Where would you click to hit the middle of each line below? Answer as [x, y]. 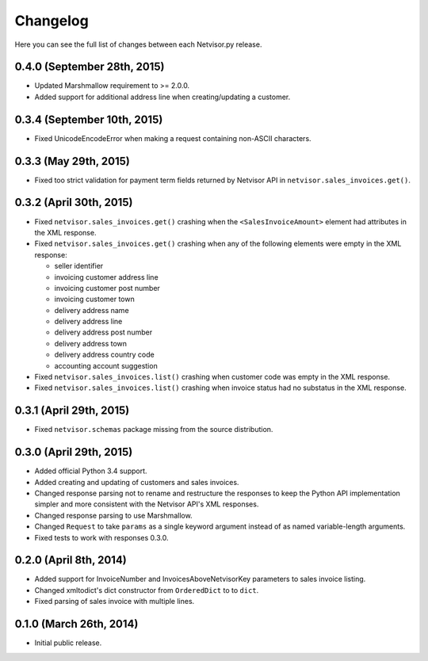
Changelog [52, 21]
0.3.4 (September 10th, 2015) [89, 119]
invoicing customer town [94, 299]
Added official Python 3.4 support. [91, 471]
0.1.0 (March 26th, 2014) [76, 624]
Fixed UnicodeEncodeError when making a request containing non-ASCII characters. [173, 138]
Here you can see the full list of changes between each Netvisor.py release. [138, 44]
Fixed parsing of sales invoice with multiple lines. [115, 602]
